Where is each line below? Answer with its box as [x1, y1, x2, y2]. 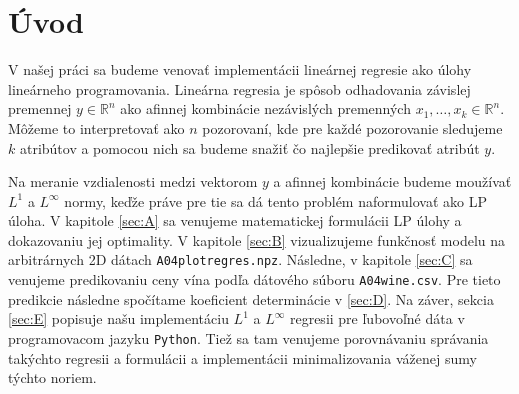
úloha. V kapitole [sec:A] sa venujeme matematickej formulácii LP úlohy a [8, 210, 462, 231]
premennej [8, 98, 72, 119]
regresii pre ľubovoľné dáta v [289, 308, 465, 329]
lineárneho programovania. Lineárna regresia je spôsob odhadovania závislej [8, 78, 471, 99]
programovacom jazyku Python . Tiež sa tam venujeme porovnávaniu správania [8, 327, 489, 348]
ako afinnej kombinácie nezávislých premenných [120, 98, 411, 119]
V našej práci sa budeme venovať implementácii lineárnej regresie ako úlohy [8, 59, 472, 80]
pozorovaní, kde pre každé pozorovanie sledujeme [202, 117, 503, 138]
